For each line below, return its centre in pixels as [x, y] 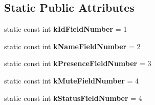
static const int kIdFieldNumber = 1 [66, 29]
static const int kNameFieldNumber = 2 [72, 46]
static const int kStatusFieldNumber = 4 [73, 98]
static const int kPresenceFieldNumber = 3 [78, 63]
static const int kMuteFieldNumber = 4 [72, 80]
